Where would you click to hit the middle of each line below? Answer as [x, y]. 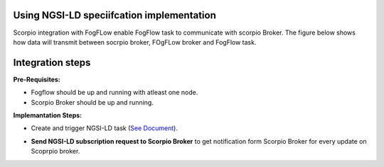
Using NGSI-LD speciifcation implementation [114, 15]
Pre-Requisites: [37, 79]
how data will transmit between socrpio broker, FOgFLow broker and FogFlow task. [135, 42]
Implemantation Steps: [47, 115]
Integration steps [52, 63]
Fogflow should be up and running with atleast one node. [114, 93]
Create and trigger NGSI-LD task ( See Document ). [104, 128]
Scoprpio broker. [55, 151]
